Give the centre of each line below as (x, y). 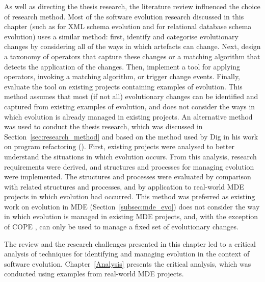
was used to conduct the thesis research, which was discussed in (103, 126)
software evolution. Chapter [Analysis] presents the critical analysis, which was (128, 263)
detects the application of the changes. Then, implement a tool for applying (122, 66)
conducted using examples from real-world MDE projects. (94, 274)
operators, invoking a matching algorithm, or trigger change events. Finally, (122, 76)
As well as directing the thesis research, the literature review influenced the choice (132, 6)
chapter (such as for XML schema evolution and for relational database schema (128, 26)
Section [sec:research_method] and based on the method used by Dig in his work (131, 136)
